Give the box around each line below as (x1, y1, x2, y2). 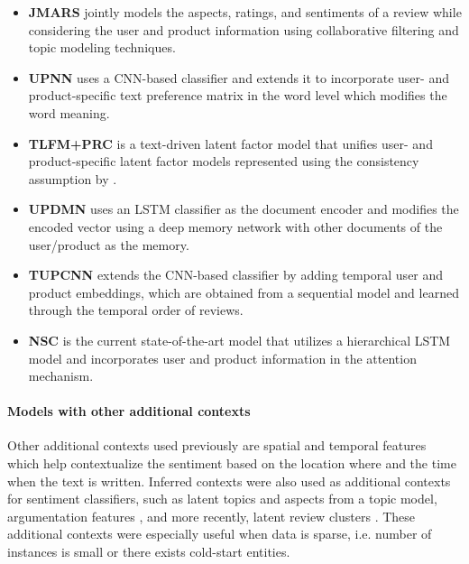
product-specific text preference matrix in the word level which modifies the (28, 86, 447, 105)
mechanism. (28, 366, 94, 385)
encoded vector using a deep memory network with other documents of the (28, 217, 443, 236)
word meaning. (28, 103, 110, 122)
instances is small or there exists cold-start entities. (7, 542, 290, 561)
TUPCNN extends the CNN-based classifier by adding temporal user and (28, 265, 444, 284)
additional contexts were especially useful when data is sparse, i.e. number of (7, 524, 432, 543)
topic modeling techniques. (28, 38, 176, 57)
